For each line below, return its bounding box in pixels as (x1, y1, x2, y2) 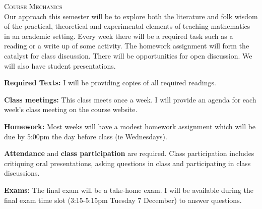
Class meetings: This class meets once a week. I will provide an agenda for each (4, 94, 256, 104)
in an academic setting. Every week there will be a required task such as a (4, 30, 233, 41)
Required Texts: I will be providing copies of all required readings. (4, 77, 216, 88)
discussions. (4, 168, 40, 178)
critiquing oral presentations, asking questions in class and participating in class (4, 158, 251, 168)
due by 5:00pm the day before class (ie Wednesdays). (4, 131, 167, 141)
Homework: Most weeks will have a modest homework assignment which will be (4, 121, 256, 131)
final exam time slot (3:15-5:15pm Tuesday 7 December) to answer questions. (4, 194, 242, 205)
